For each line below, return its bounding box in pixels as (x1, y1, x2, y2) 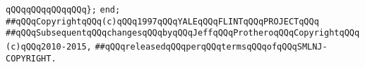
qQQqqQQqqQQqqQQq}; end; (6, 5, 121, 15)
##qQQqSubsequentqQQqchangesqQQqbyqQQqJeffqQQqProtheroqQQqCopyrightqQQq (6, 28, 360, 38)
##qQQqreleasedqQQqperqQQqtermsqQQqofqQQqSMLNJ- (95, 41, 328, 52)
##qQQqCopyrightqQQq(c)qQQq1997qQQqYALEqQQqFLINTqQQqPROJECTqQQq (6, 16, 319, 27)
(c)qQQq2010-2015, (6, 41, 92, 52)
